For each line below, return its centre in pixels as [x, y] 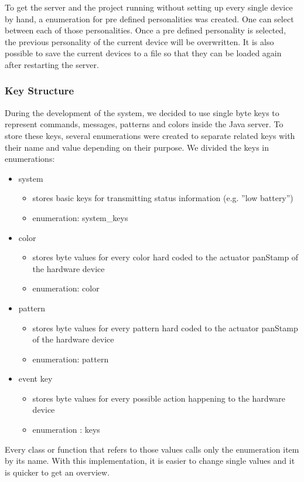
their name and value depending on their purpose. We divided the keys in [137, 147]
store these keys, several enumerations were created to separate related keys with [150, 135]
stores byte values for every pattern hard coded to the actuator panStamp [165, 327]
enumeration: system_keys [80, 217]
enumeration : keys [66, 430]
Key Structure [40, 91]
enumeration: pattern [71, 359]
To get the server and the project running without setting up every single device [149, 7]
